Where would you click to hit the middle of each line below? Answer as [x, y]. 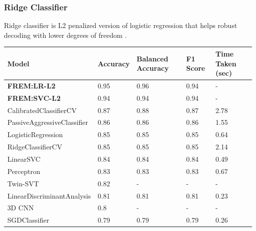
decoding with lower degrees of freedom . [65, 35]
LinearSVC [24, 159]
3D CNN [21, 208]
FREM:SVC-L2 [34, 98]
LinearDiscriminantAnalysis [49, 195]
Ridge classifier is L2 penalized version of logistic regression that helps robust [121, 25]
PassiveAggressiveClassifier [48, 122]
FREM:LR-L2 [32, 85]
